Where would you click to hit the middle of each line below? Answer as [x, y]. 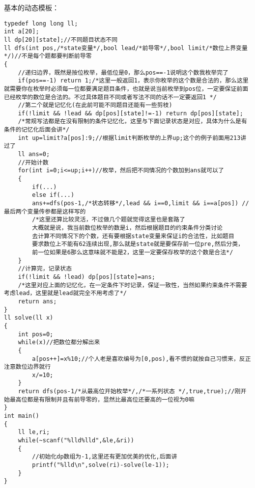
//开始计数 [33, 162]
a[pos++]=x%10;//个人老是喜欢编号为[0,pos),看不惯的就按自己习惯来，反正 [142, 359]
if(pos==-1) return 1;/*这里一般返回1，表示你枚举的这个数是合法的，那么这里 [133, 81]
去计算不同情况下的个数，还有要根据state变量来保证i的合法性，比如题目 [133, 236]
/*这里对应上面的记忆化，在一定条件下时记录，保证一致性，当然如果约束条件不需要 [132, 285]
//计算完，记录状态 [45, 269]
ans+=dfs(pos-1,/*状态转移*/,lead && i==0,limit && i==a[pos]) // [141, 203]
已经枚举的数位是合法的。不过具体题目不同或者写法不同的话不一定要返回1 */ [110, 97]
